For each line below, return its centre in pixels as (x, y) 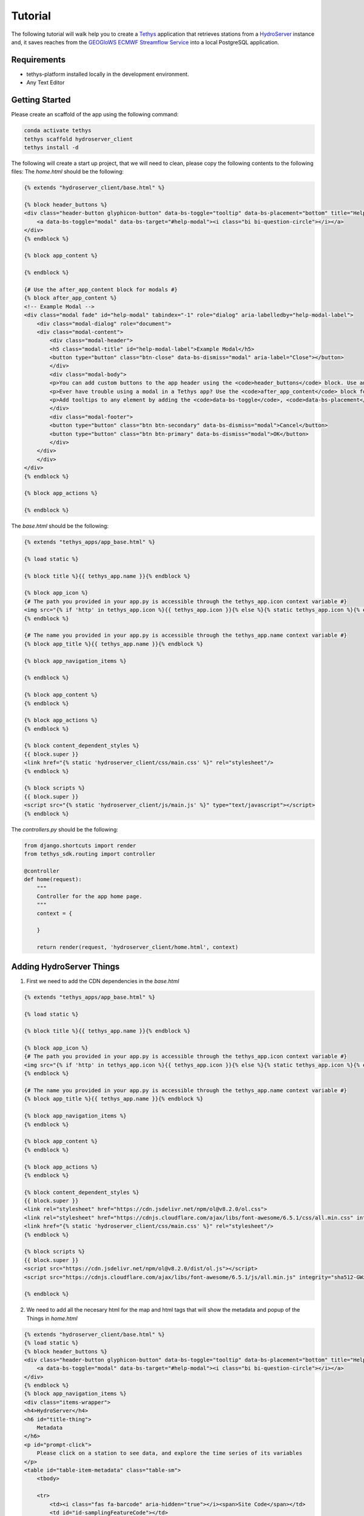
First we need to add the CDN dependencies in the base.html (103, 981)
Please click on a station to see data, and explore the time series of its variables (170, 1453)
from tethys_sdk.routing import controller (90, 854)
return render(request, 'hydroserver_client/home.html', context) (138, 947)
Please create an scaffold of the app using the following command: (95, 115)
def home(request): (53, 880)
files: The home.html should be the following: (68, 172)
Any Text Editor (45, 82)
